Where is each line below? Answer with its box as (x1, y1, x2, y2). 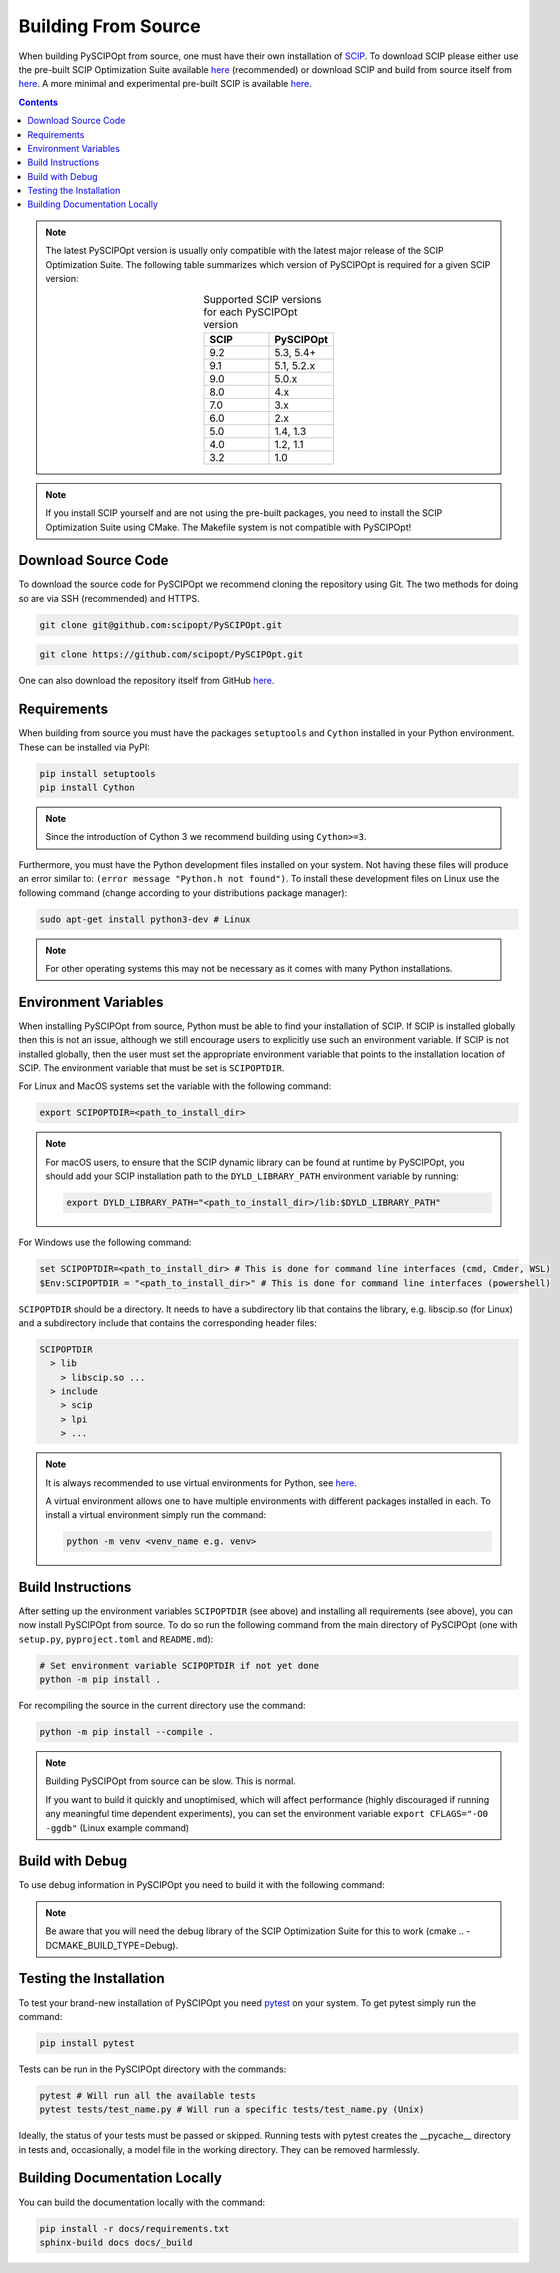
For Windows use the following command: (18, 1236, 192, 1249)
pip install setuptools (39, 768, 157, 779)
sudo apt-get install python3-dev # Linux (39, 913, 251, 925)
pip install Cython (39, 782, 135, 794)
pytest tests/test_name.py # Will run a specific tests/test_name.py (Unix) (39, 2104, 425, 2115)
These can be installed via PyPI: (18, 741, 150, 753)
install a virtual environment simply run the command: (45, 1509, 267, 1521)
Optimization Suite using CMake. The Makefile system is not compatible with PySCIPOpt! (45, 521, 412, 533)
